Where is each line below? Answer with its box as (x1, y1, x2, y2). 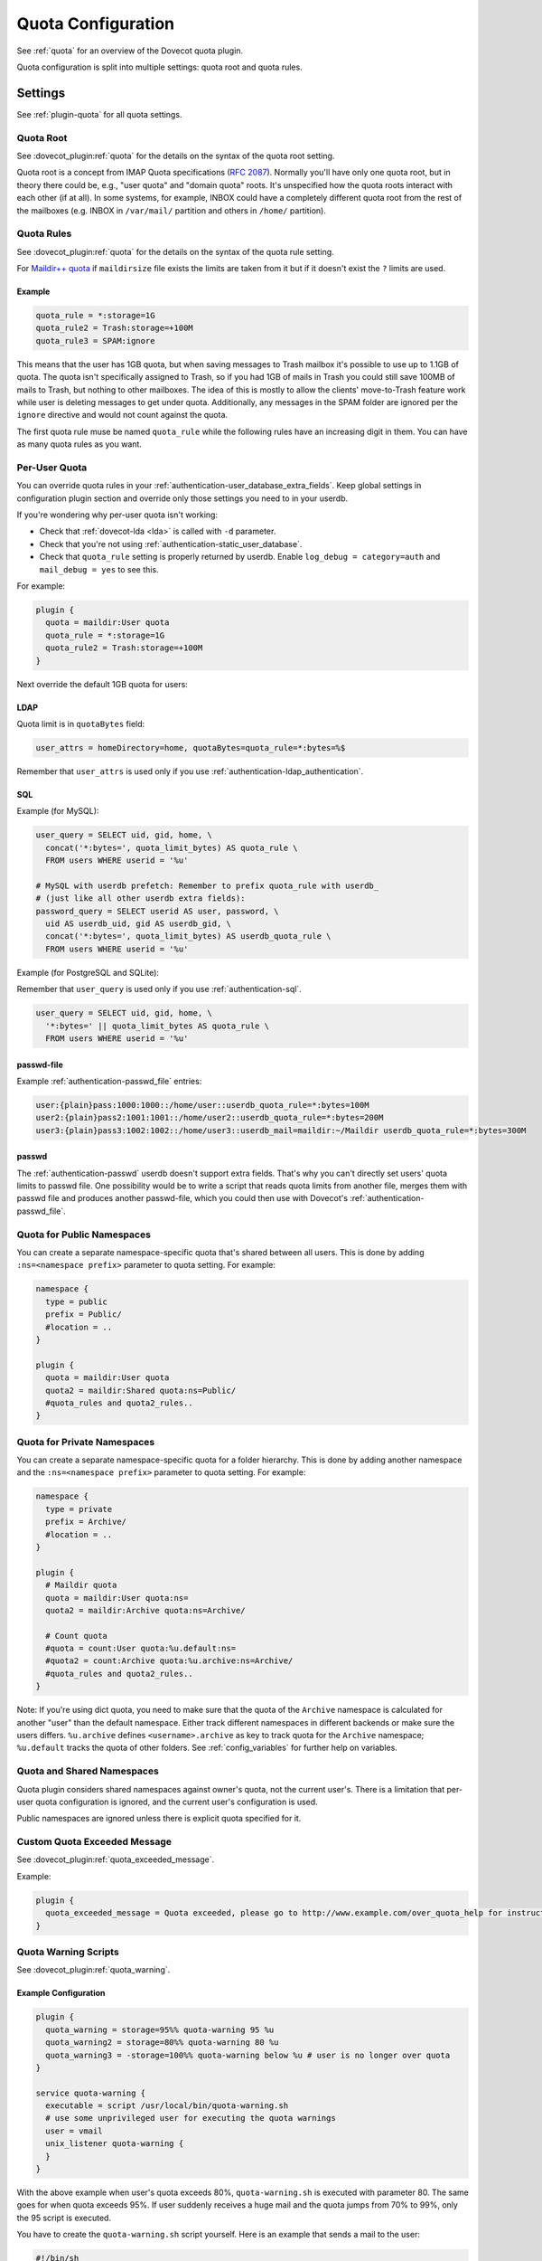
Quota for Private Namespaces (16, 1435, 155, 1448)
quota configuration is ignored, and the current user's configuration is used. (35, 1796, 318, 1807)
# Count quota (45, 1631, 108, 1641)
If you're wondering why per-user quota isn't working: (16, 509, 219, 520)
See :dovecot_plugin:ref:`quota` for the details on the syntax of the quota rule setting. (16, 246, 334, 257)
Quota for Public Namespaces (16, 1228, 151, 1241)
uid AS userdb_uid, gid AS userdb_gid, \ (45, 919, 232, 929)
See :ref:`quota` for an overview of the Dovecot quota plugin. (16, 45, 244, 56)
